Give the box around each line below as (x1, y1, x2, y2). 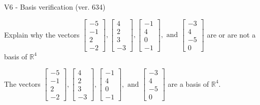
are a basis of (168, 78, 209, 89)
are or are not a (207, 29, 256, 40)
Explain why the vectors (4, 29, 80, 40)
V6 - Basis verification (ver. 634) (4, 2, 106, 12)
